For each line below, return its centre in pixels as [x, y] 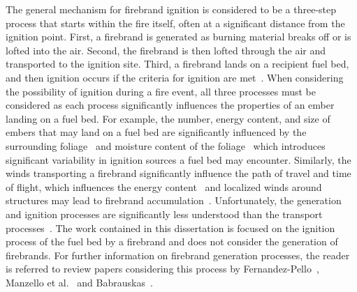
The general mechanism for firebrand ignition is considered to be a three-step [171, 9]
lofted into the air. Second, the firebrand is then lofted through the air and [166, 50]
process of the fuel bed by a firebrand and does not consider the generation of [172, 241]
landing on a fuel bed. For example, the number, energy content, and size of [168, 118]
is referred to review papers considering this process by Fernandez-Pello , [162, 269]
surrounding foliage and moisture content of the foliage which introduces [166, 145]
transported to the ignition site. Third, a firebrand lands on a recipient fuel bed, [177, 64]
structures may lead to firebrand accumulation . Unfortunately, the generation [174, 200]
